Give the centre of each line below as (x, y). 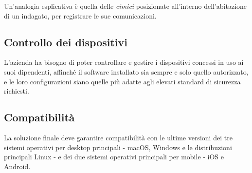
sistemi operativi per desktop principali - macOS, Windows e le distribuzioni (118, 147)
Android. (17, 166)
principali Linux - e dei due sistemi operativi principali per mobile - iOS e (114, 157)
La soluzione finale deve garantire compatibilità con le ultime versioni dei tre (118, 137)
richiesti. (17, 91)
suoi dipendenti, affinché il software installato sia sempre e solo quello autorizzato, (126, 71)
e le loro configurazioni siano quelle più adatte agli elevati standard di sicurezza (122, 81)
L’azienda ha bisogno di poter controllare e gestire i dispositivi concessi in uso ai (124, 62)
